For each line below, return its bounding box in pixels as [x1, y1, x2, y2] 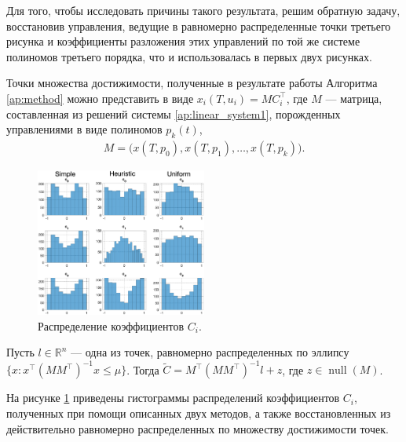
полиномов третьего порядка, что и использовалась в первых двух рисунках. [6, 48, 372, 64]
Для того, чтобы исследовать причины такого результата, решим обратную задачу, [6, 2, 401, 18]
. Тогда [126, 361, 159, 378]
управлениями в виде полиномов [6, 121, 163, 137]
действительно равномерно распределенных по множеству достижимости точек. [6, 420, 389, 437]
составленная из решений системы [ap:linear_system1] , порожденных [6, 105, 341, 122]
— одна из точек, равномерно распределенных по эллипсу [71, 344, 349, 360]
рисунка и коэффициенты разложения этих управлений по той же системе [6, 33, 360, 49]
